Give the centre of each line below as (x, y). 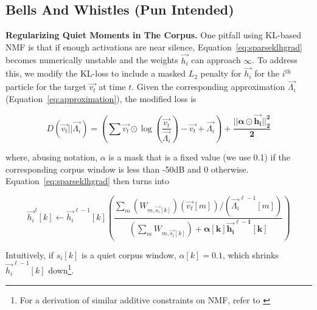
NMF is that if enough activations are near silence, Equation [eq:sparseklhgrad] (154, 46)
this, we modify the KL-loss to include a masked (96, 73)
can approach (216, 60)
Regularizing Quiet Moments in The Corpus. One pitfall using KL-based (153, 35)
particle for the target (46, 87)
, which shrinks (250, 254)
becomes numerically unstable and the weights (92, 60)
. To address (275, 60)
